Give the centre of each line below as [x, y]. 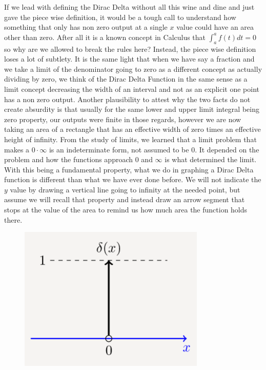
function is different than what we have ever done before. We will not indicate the [133, 179]
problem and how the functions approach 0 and [78, 159]
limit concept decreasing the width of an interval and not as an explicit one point [132, 89]
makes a [17, 149]
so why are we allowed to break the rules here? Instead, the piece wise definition [130, 48]
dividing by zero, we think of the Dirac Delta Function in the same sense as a [126, 79]
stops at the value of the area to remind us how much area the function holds [126, 210]
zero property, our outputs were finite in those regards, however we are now [123, 119]
